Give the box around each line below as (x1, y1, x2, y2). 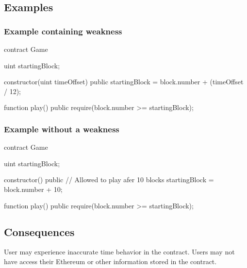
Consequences (4, 224, 75, 239)
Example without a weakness (4, 123, 119, 135)
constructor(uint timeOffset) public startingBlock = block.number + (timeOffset (4, 77, 244, 87)
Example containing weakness (4, 25, 122, 37)
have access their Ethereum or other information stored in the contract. (4, 256, 217, 266)
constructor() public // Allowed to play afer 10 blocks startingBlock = (4, 174, 214, 185)
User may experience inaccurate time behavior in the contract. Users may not (4, 247, 235, 257)
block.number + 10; (4, 184, 63, 194)
